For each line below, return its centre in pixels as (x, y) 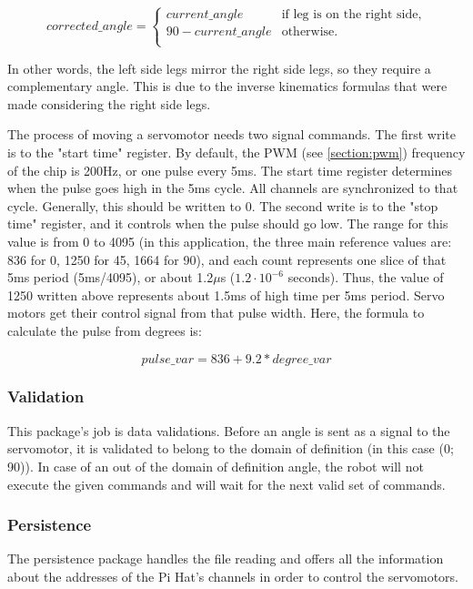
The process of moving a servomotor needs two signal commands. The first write (231, 134)
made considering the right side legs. (109, 103)
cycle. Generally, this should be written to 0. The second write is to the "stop (223, 205)
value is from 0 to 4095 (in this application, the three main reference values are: (230, 241)
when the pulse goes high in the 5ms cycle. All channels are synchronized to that (233, 188)
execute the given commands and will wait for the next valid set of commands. (226, 484)
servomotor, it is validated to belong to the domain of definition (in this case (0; (231, 448)
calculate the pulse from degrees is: (105, 330)
